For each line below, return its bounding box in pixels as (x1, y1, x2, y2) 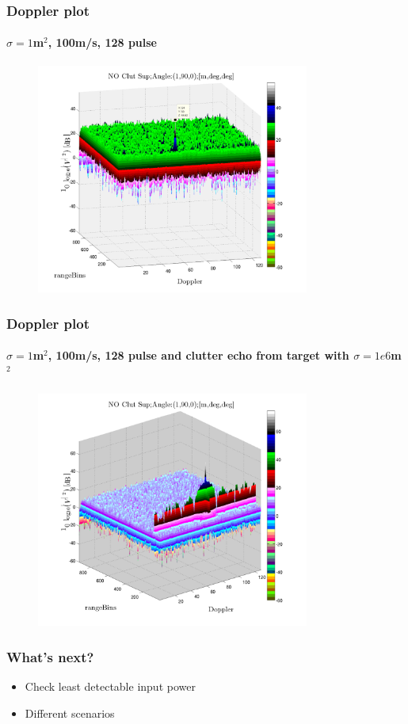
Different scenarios (25, 704, 115, 721)
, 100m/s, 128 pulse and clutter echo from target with (48, 347, 349, 364)
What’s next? (6, 646, 94, 666)
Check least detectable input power (25, 678, 196, 695)
